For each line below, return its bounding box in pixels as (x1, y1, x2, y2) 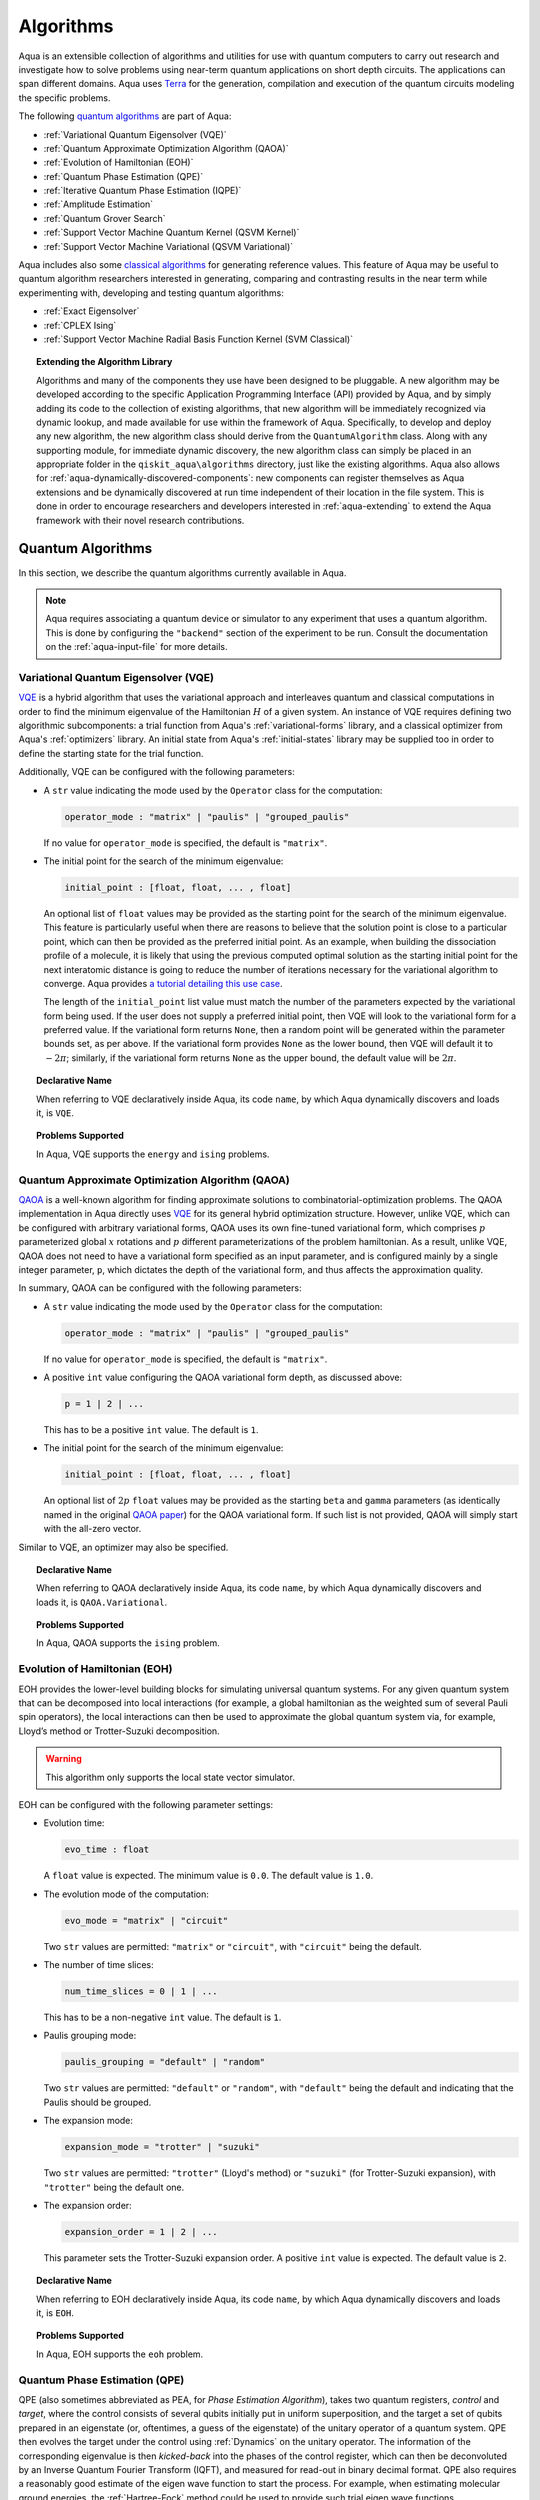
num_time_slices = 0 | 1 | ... (64, 1986, 219, 1997)
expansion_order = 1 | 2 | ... (64, 2226, 219, 2237)
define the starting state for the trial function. (18, 747, 204, 759)
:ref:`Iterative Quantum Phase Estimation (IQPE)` (43, 185, 242, 197)
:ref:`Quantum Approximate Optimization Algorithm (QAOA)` (43, 142, 289, 154)
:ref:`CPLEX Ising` (43, 319, 117, 331)
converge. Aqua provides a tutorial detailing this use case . (43, 977, 283, 989)
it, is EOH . (36, 2307, 75, 2319)
